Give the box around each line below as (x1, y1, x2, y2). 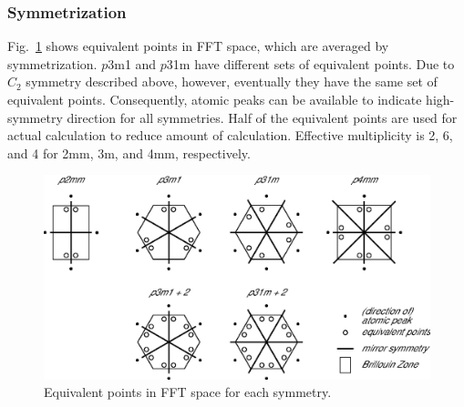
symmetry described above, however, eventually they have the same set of (26, 72, 438, 91)
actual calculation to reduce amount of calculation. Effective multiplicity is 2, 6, (7, 126, 453, 145)
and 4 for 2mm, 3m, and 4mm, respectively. (7, 143, 251, 162)
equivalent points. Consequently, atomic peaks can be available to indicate (7, 90, 422, 108)
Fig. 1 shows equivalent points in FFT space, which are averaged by (7, 36, 389, 56)
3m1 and (108, 54, 157, 73)
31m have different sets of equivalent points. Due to (166, 54, 455, 73)
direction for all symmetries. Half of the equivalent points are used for (67, 107, 458, 127)
